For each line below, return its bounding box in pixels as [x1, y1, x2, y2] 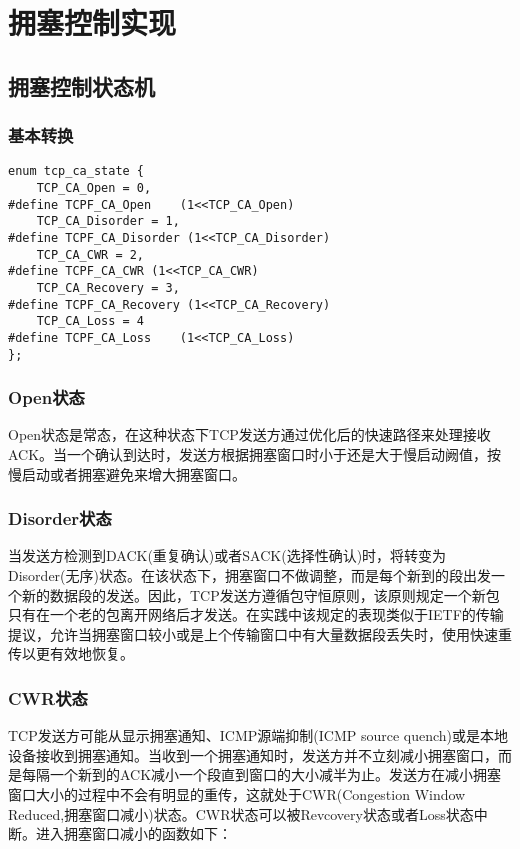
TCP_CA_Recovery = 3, [36, 280, 180, 295]
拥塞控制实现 [8, 2, 177, 43]
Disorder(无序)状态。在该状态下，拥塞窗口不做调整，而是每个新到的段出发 [8, 565, 491, 586]
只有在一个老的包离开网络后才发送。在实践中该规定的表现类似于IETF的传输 [8, 604, 504, 625]
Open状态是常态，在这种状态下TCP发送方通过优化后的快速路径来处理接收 [8, 424, 491, 445]
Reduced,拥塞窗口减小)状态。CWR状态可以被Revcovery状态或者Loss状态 [8, 803, 474, 824]
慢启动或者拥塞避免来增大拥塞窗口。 [8, 463, 246, 484]
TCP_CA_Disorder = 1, [36, 214, 180, 229]
